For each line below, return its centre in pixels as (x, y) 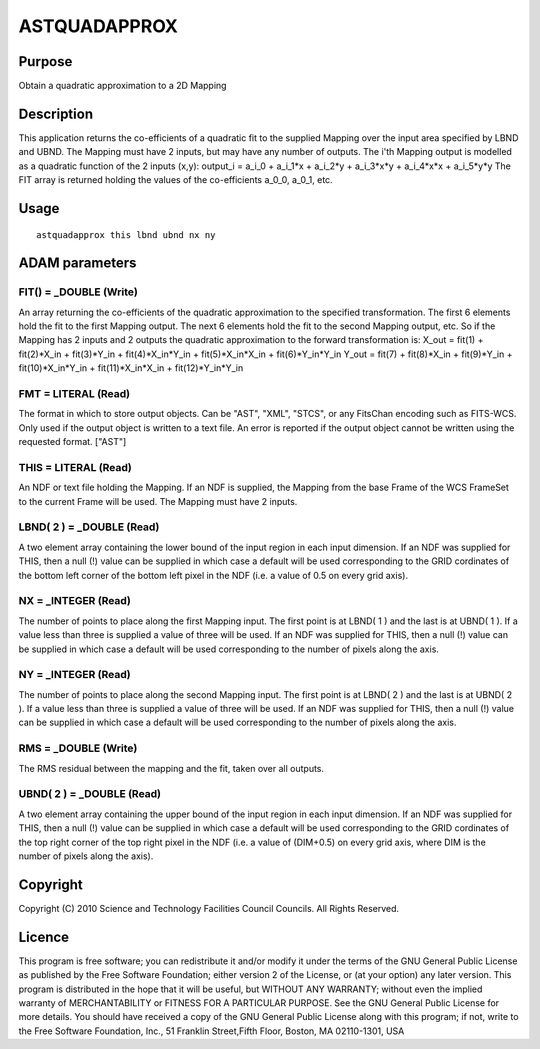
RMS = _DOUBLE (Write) (78, 748)
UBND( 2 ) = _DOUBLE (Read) (90, 794)
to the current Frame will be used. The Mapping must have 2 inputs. (158, 501)
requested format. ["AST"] (72, 442)
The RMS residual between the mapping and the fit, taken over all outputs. (171, 768)
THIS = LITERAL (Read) (75, 467)
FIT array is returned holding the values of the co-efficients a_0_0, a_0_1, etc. (176, 180)
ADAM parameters (77, 263)
